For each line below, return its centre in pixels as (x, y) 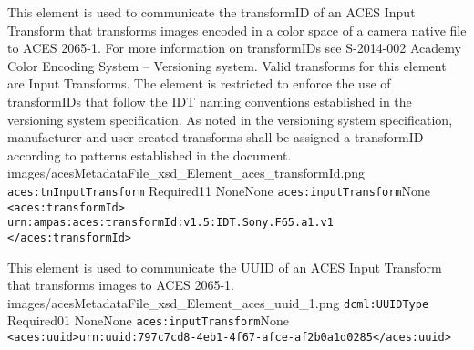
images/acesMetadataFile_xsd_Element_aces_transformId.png (186, 173)
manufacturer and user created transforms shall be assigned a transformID (216, 137)
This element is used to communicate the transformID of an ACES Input (211, 12)
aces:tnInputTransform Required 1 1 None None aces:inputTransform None (219, 190)
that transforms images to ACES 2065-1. (121, 285)
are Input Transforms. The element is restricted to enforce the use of (199, 83)
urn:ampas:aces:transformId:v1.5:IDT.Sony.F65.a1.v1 (170, 223)
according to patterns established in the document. (149, 154)
